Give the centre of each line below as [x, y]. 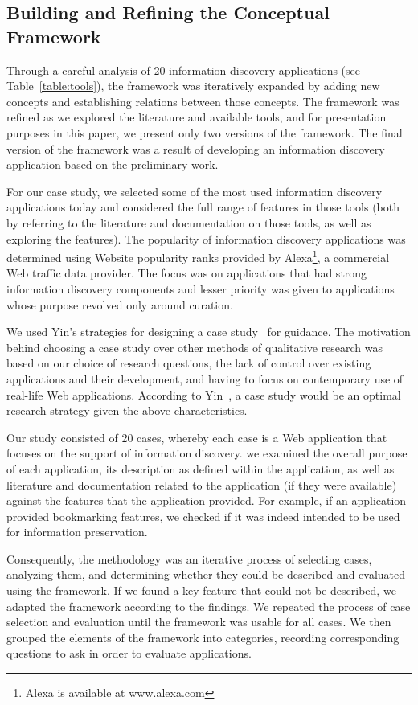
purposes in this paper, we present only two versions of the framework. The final [205, 132]
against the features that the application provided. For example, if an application [207, 500]
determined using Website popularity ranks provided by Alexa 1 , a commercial [198, 256]
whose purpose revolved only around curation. [120, 304]
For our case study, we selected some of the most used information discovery [195, 191]
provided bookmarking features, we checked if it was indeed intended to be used [203, 516]
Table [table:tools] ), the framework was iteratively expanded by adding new [193, 86]
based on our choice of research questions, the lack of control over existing [189, 363]
